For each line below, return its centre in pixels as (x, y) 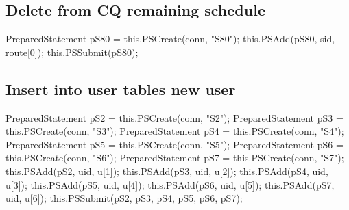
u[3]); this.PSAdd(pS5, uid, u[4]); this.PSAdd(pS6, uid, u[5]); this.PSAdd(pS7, (170, 184)
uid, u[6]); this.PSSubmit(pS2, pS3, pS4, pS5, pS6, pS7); (124, 198)
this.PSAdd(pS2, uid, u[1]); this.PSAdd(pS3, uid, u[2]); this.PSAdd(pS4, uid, (167, 171)
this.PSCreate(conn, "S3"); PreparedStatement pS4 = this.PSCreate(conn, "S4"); (175, 131)
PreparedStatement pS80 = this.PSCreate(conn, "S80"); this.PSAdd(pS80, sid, (170, 39)
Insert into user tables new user (121, 89)
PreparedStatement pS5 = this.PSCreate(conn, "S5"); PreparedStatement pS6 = (174, 144)
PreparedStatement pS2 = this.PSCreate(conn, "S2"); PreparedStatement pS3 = (174, 117)
